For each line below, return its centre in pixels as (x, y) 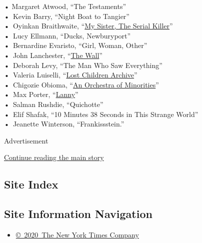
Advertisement (26, 140)
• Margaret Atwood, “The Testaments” (65, 6)
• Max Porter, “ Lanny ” (41, 94)
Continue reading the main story (54, 157)
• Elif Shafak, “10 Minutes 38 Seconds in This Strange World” (101, 114)
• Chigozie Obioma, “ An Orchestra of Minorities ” (81, 84)
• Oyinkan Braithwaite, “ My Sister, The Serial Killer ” (88, 26)
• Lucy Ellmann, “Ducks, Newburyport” (67, 35)
